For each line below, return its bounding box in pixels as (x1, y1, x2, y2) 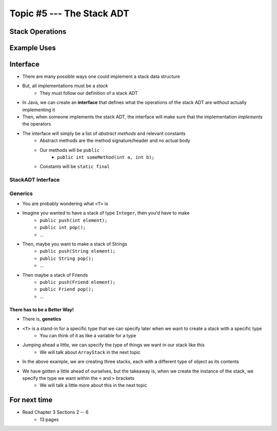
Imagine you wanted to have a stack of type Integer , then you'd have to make (22, 210, 190, 216)
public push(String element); (39, 249, 116, 254)
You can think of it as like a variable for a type (39, 332, 136, 338)
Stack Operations (9, 27, 67, 36)
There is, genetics (22, 316, 62, 322)
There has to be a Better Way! (9, 306, 74, 313)
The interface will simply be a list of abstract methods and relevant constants (22, 130, 186, 136)
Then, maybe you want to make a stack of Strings (22, 241, 128, 247)
